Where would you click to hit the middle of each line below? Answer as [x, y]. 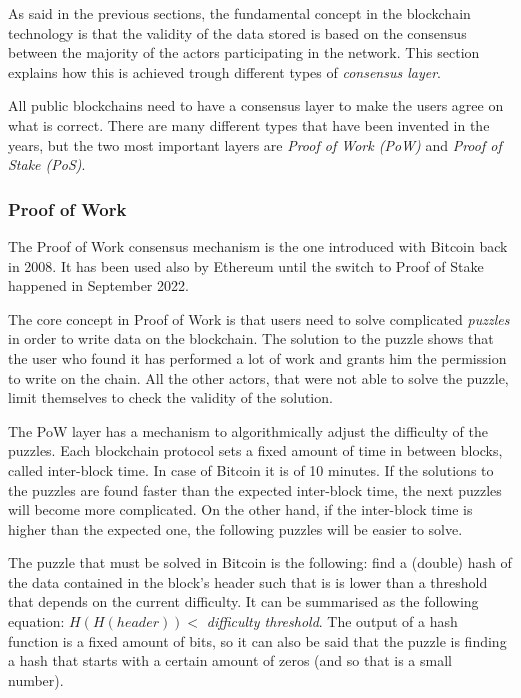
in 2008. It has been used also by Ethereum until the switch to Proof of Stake [246, 265]
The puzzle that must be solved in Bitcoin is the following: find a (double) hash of [260, 562]
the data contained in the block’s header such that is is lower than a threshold [248, 581]
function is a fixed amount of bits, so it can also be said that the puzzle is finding [257, 640]
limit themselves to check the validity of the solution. [170, 397]
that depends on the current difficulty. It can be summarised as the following [243, 601]
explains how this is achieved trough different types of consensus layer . [224, 71]
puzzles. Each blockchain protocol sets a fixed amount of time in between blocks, [255, 450]
